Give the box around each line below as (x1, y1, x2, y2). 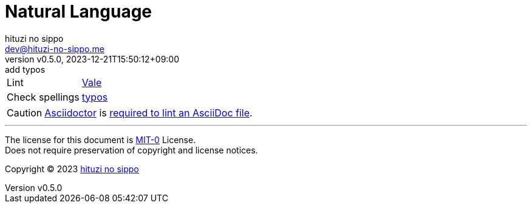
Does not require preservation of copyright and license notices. (5, 144, 258, 155)
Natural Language (5, 1, 152, 22)
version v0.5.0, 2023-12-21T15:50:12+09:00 (5, 53, 180, 64)
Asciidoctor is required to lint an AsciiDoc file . (44, 106, 253, 119)
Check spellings (7, 90, 80, 103)
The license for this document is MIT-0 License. (5, 134, 196, 145)
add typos (5, 64, 46, 75)
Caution (7, 106, 43, 119)
